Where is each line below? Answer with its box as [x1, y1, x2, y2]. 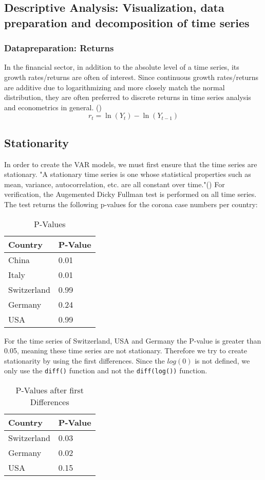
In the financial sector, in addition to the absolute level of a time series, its [4, 62, 239, 72]
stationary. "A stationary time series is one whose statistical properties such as [4, 169, 251, 179]
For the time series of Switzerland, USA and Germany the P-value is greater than [4, 335, 261, 346]
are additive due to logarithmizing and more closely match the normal [4, 82, 225, 92]
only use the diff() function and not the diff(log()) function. [4, 365, 207, 376]
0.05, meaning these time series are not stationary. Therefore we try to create [4, 345, 248, 356]
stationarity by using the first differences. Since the [4, 355, 165, 366]
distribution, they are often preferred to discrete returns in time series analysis [4, 92, 251, 103]
